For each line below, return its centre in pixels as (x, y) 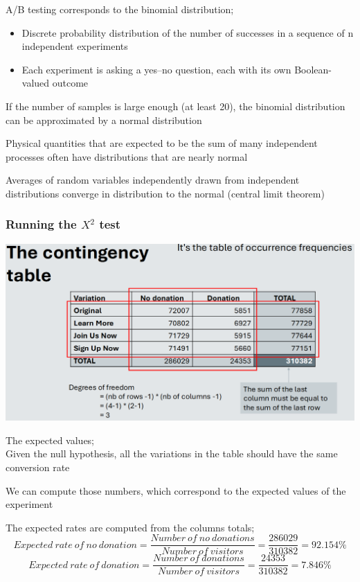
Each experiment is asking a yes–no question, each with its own (156, 69)
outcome (70, 83)
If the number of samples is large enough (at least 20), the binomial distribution (175, 106)
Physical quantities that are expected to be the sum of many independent (162, 143)
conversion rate (38, 467)
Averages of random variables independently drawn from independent (153, 180)
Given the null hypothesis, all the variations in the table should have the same (172, 453)
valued (36, 83)
